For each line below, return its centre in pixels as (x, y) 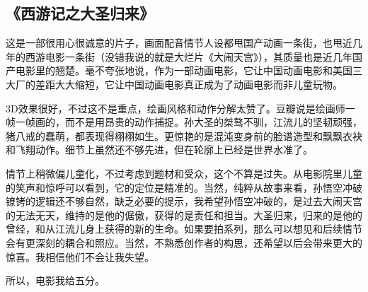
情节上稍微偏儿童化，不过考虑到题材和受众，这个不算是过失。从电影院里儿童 (184, 173)
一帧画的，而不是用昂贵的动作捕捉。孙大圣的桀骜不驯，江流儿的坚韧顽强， (189, 122)
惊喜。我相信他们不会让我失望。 (80, 256)
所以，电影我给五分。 (55, 280)
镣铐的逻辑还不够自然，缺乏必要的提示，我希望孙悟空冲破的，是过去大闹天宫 (184, 201)
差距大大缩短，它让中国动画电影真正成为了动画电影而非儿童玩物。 (189, 84)
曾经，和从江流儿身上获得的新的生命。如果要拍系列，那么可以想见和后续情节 (184, 229)
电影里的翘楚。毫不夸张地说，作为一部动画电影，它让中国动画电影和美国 (184, 70)
